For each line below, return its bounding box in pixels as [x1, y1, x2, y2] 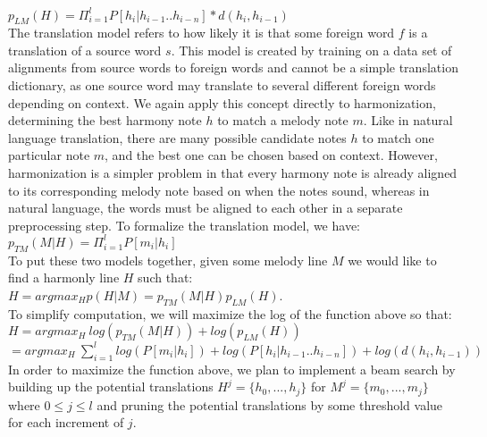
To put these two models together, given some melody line [8, 250, 328, 269]
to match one [362, 128, 434, 147]
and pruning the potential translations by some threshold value [97, 395, 443, 414]
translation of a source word [8, 40, 162, 59]
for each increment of [8, 413, 124, 432]
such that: [138, 268, 193, 287]
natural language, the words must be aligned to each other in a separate [8, 198, 403, 217]
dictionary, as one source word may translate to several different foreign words [8, 76, 436, 95]
